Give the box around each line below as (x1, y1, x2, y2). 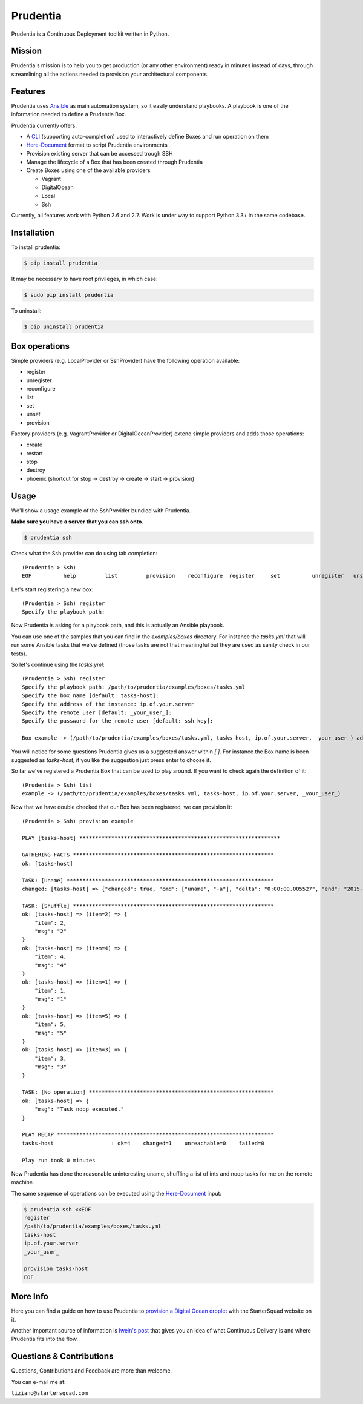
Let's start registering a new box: (11, 586, 94, 593)
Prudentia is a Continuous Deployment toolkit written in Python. (11, 30, 169, 38)
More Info (11, 1291, 48, 1302)
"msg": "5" (34, 1030, 67, 1036)
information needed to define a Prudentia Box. (11, 111, 126, 118)
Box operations (11, 341, 70, 351)
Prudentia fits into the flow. (11, 1336, 79, 1343)
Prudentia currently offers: (11, 122, 77, 129)
